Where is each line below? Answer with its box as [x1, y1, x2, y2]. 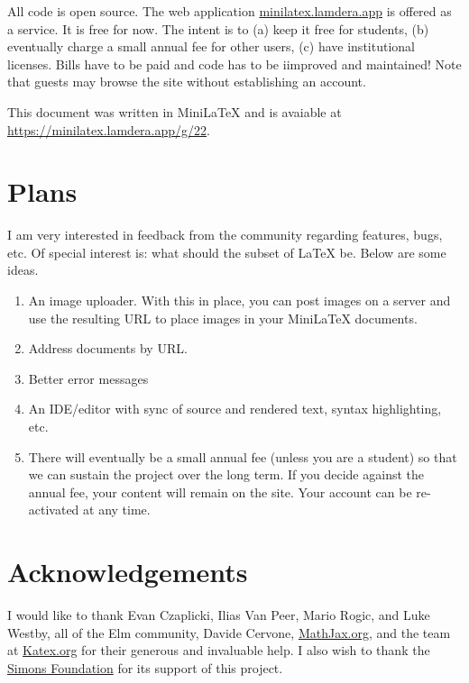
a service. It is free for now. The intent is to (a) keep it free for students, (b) [7, 19, 429, 38]
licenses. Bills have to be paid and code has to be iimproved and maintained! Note [7, 54, 462, 73]
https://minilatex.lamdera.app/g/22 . [7, 120, 210, 139]
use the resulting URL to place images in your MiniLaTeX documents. [28, 308, 418, 327]
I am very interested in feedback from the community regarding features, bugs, [7, 225, 443, 244]
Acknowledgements [7, 553, 248, 590]
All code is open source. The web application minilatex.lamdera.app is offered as [7, 2, 452, 20]
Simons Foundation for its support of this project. [7, 658, 283, 677]
